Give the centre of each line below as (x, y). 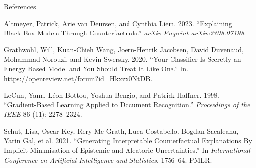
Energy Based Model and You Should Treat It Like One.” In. (96, 68)
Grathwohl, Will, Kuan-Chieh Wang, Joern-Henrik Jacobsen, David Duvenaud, (124, 49)
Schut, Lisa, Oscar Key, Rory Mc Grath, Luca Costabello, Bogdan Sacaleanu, (121, 130)
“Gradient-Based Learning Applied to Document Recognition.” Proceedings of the (127, 104)
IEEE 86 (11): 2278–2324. (43, 114)
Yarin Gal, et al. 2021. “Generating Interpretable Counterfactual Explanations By (128, 140)
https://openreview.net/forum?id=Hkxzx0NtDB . (78, 78)
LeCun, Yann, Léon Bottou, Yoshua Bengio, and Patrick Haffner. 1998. (112, 95)
